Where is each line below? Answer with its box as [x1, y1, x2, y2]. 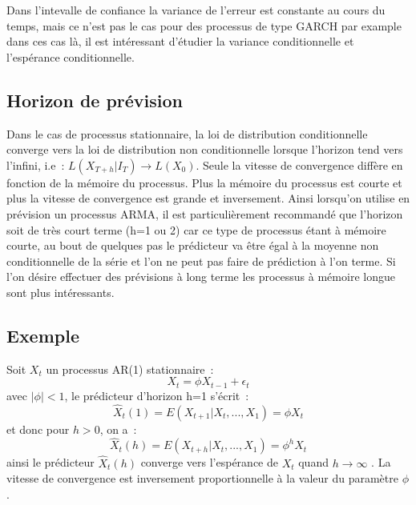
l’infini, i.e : [6, 156, 65, 173]
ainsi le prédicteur [6, 454, 95, 471]
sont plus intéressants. [6, 283, 115, 300]
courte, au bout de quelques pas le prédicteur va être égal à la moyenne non [6, 237, 379, 254]
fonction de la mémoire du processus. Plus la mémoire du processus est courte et [6, 174, 402, 190]
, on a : [99, 420, 137, 437]
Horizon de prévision [6, 87, 184, 112]
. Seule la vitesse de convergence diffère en [196, 156, 403, 173]
